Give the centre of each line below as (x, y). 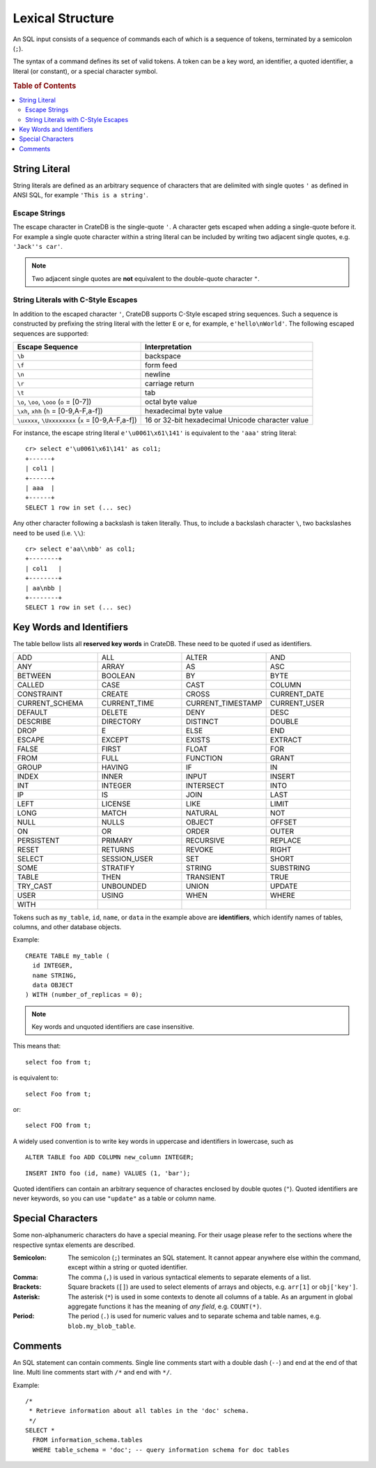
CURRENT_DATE (297, 694)
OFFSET (283, 822)
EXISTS (198, 740)
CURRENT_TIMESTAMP (224, 703)
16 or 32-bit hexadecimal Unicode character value (227, 420)
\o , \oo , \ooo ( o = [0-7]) (54, 402)
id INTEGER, (53, 966)
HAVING (115, 767)
